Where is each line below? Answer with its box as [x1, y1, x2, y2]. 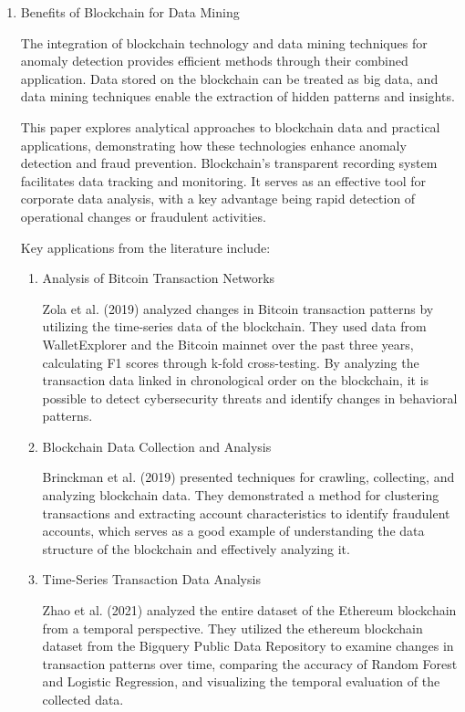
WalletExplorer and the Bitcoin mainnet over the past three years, [42, 334, 414, 353]
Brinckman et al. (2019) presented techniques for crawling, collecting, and [42, 467, 455, 487]
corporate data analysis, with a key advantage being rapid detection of [20, 189, 416, 208]
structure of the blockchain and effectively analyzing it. [42, 539, 350, 558]
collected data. [42, 690, 124, 708]
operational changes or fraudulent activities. [20, 206, 266, 225]
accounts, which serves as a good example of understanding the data [42, 521, 425, 540]
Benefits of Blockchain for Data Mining [20, 3, 240, 21]
